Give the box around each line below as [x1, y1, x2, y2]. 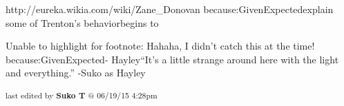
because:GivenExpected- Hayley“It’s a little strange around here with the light [6, 52, 339, 66]
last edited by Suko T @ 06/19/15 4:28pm [6, 89, 157, 100]
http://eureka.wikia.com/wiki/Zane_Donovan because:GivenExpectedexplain [6, 2, 334, 16]
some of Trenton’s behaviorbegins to [6, 15, 159, 30]
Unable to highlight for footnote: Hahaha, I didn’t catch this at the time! [6, 39, 315, 53]
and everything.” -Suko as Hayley [6, 65, 146, 80]
